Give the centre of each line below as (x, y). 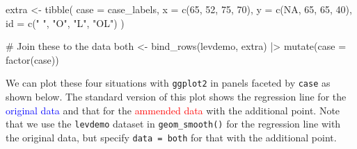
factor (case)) (32, 59)
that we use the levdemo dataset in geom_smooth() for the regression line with (173, 124)
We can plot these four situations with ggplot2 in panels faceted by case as (168, 83)
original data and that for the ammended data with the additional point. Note (173, 110)
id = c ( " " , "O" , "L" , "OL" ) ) (65, 23)
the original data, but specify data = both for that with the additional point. (171, 137)
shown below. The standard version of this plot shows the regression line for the (176, 97)
